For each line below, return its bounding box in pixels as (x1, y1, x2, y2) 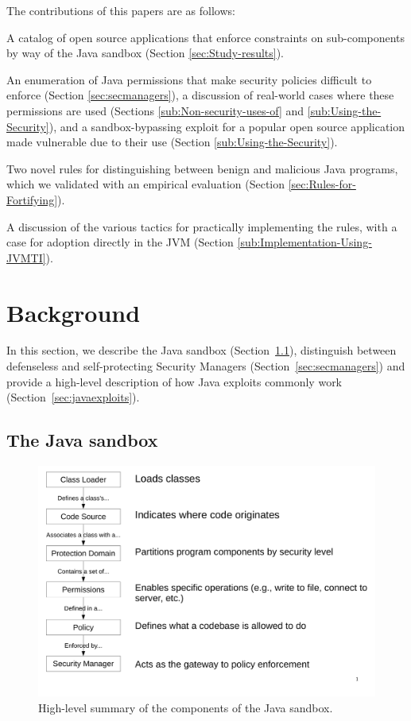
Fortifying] (6, 191, 58, 207)
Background (6, 296, 141, 328)
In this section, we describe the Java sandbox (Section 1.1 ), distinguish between (6, 342, 397, 359)
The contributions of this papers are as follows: (6, 2, 235, 18)
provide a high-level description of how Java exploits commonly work (6, 373, 343, 390)
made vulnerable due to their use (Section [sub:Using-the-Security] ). (6, 134, 338, 150)
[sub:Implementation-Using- (237, 234, 372, 250)
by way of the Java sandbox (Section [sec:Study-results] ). (6, 45, 285, 61)
